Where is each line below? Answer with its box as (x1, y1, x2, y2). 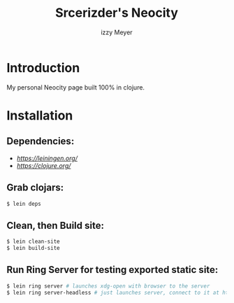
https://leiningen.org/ (16, 154, 78, 162)
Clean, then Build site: (6, 219, 104, 232)
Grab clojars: (6, 182, 64, 194)
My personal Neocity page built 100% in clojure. (6, 83, 145, 92)
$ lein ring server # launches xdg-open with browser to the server (6, 282, 210, 290)
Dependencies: (6, 135, 75, 148)
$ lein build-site (6, 245, 60, 252)
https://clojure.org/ (16, 161, 71, 169)
